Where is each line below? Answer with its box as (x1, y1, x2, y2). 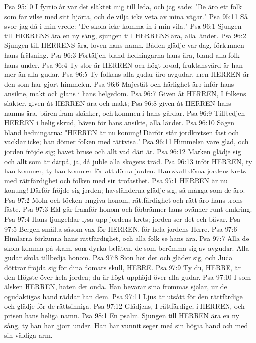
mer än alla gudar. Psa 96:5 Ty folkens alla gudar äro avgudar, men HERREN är (4, 69, 249, 79)
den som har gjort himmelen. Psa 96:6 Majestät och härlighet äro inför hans (4, 78, 234, 89)
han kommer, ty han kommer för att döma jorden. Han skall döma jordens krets (4, 166, 246, 176)
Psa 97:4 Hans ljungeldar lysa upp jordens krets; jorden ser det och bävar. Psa (4, 214, 241, 224)
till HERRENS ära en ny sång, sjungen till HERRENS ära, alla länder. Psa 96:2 (4, 30, 246, 40)
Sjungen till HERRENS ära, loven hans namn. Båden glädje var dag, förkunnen (4, 40, 244, 50)
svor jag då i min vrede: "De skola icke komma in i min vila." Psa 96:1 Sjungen (4, 21, 242, 31)
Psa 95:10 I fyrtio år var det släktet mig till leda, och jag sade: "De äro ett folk (4, 1, 242, 11)
